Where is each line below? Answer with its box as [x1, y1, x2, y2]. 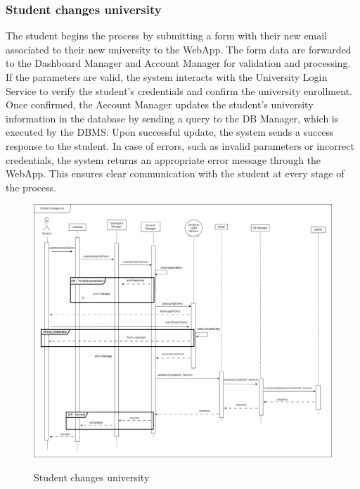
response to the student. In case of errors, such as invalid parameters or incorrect [6, 138, 354, 153]
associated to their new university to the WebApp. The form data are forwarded [6, 42, 352, 56]
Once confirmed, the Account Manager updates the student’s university [6, 97, 314, 112]
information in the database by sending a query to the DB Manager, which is [6, 110, 339, 125]
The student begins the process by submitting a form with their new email [6, 28, 328, 43]
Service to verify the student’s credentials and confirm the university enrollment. [6, 83, 352, 98]
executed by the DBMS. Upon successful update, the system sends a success [6, 125, 334, 139]
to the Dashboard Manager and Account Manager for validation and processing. [6, 56, 351, 70]
